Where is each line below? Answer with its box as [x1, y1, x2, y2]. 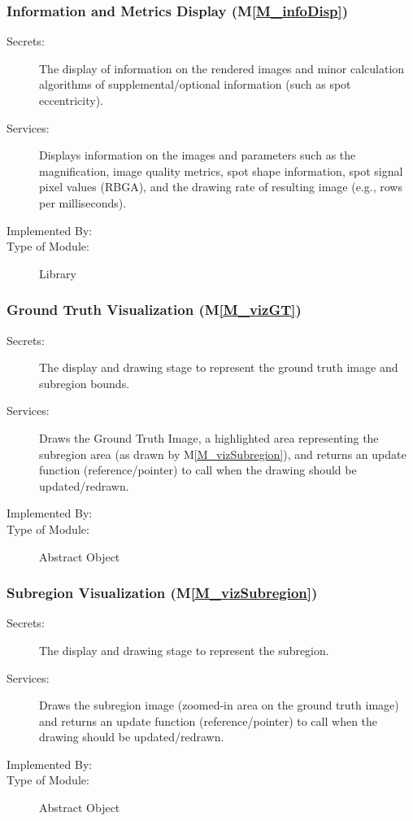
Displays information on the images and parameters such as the [39, 146, 356, 164]
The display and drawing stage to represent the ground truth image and [39, 359, 398, 376]
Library [39, 264, 76, 282]
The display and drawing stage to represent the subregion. [39, 641, 329, 658]
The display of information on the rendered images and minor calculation [39, 59, 405, 76]
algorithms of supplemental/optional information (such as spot [39, 76, 351, 93]
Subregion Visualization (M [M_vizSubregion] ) [7, 583, 318, 603]
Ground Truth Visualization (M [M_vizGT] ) [7, 299, 302, 320]
